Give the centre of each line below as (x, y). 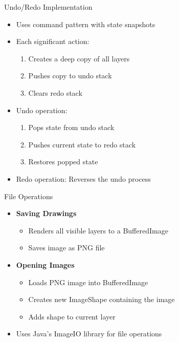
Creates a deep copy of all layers (79, 58)
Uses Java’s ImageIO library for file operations (89, 334)
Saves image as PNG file (66, 248)
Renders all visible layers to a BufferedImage (98, 230)
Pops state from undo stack (71, 127)
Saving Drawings (46, 213)
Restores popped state (63, 162)
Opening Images (45, 264)
